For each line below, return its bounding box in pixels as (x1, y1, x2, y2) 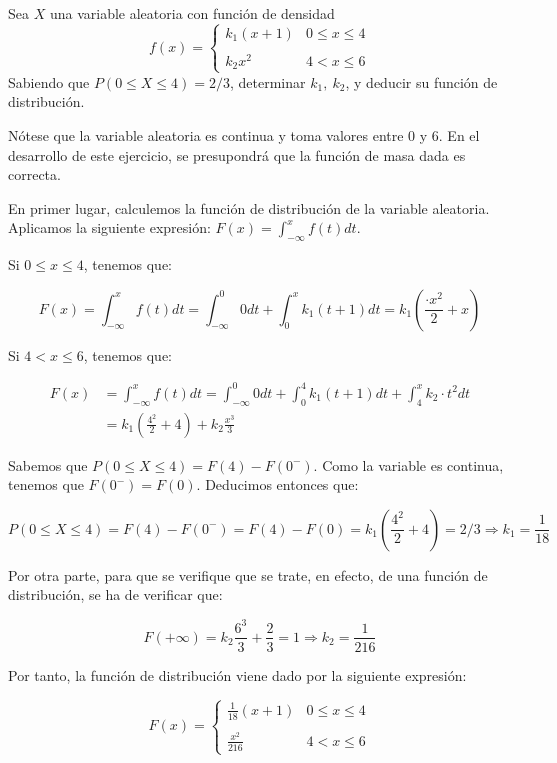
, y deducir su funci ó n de (345, 71, 498, 92)
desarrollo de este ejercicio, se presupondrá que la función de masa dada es (8, 144, 466, 165)
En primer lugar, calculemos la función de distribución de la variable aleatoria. (8, 197, 490, 218)
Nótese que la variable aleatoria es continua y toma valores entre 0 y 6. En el (8, 124, 480, 145)
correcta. (8, 164, 61, 185)
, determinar (230, 71, 306, 92)
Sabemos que (8, 454, 88, 475)
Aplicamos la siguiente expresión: (8, 217, 211, 238)
